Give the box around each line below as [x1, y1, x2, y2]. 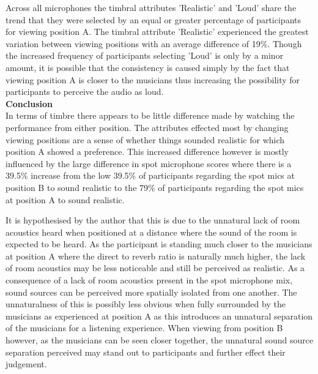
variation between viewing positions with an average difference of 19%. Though [6, 37, 302, 50]
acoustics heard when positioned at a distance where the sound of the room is [6, 225, 297, 238]
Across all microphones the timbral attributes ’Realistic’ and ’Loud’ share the [6, 1, 297, 13]
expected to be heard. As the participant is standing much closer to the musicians [6, 237, 312, 250]
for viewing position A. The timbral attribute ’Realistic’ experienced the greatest [6, 25, 309, 38]
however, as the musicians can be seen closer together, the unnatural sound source [6, 334, 314, 346]
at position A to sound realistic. [6, 193, 125, 206]
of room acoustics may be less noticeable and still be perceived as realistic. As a [6, 261, 305, 274]
